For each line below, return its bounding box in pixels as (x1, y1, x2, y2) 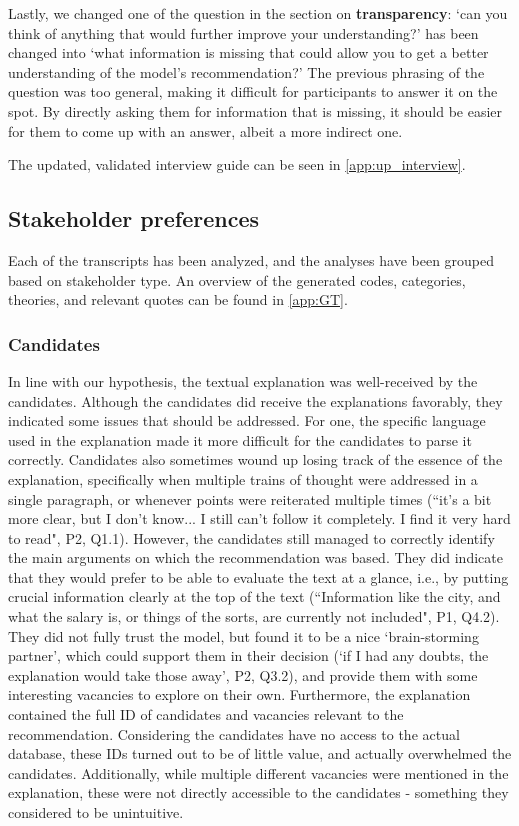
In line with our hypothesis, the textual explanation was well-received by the (8, 370, 478, 391)
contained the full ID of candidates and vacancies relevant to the (8, 704, 404, 725)
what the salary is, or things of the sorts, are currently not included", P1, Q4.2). (8, 606, 500, 627)
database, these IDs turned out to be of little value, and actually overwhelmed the (8, 743, 512, 764)
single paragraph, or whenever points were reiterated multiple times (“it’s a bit (8, 488, 492, 509)
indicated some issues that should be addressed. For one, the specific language (8, 410, 486, 431)
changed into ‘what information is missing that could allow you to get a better (8, 42, 489, 63)
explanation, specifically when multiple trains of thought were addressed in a (8, 468, 478, 489)
